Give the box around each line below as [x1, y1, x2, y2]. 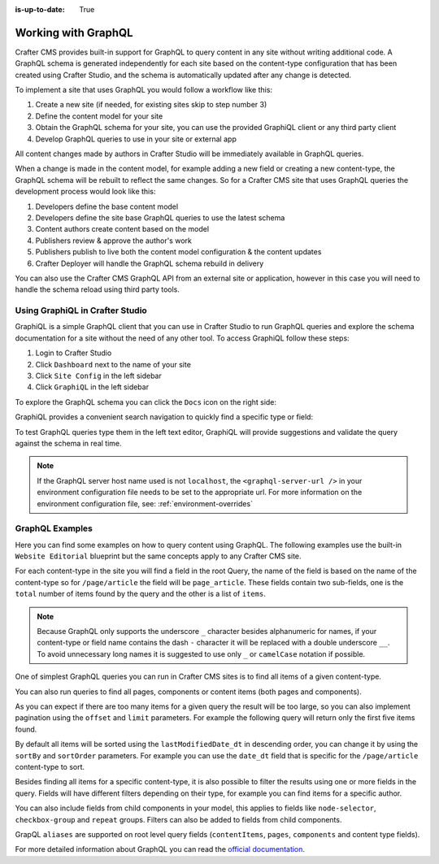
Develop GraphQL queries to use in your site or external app [35, 134, 237, 144]
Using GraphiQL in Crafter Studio [15, 305, 148, 316]
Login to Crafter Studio [35, 348, 112, 358]
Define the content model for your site [35, 111, 163, 121]
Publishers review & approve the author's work [35, 236, 193, 245]
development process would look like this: [15, 187, 156, 197]
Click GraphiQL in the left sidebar [35, 382, 150, 392]
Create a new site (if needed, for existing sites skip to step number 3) [35, 100, 267, 110]
